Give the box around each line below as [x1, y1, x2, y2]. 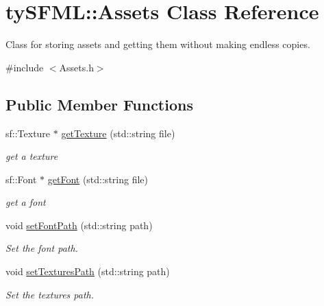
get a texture [5, 149, 58, 163]
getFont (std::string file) [47, 172, 148, 186]
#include [5, 60, 44, 74]
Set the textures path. [5, 287, 95, 301]
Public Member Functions [5, 93, 193, 115]
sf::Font [5, 172, 37, 186]
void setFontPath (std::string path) [5, 217, 153, 232]
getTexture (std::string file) [61, 126, 175, 140]
